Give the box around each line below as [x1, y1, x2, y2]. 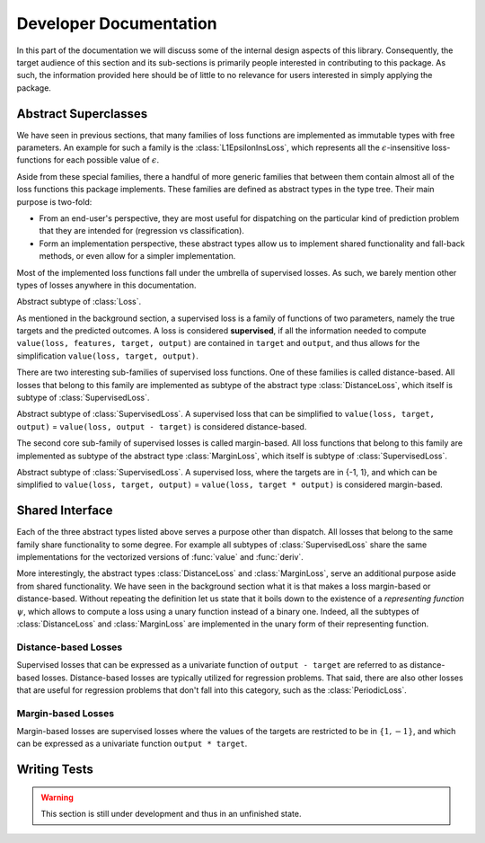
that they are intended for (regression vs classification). [39, 226, 244, 236]
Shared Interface [16, 503, 113, 519]
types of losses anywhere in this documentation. [16, 280, 197, 290]
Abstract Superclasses [16, 106, 148, 121]
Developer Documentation [16, 13, 217, 33]
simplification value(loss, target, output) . [16, 351, 199, 361]
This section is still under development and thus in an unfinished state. [40, 809, 302, 820]
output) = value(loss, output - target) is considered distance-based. [16, 421, 307, 431]
